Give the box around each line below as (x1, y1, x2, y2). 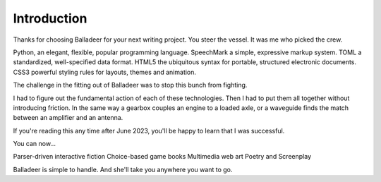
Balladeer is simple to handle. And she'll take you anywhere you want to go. (13, 165, 233, 174)
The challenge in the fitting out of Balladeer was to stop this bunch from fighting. (13, 81, 248, 90)
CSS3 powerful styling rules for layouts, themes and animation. (13, 68, 197, 76)
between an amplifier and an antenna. (13, 114, 123, 122)
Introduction (13, 11, 87, 26)
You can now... (13, 140, 56, 148)
